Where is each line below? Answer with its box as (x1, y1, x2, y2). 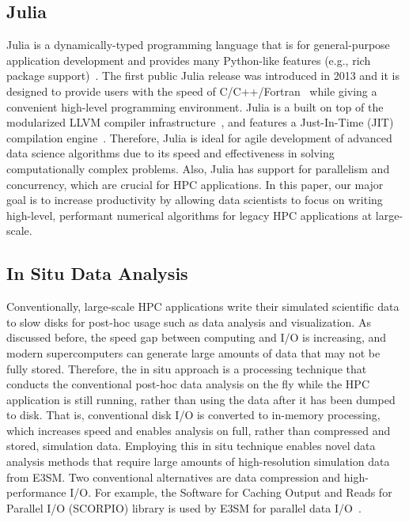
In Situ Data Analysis (6, 261, 188, 286)
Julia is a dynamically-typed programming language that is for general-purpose (6, 36, 390, 53)
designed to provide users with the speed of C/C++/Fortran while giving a (6, 82, 377, 99)
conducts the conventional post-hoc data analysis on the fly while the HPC (6, 376, 370, 392)
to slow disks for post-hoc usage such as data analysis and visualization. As (6, 313, 371, 330)
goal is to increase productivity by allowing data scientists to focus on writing (6, 191, 383, 208)
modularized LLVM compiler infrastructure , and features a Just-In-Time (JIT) (6, 114, 394, 130)
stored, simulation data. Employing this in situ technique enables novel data (6, 437, 376, 454)
